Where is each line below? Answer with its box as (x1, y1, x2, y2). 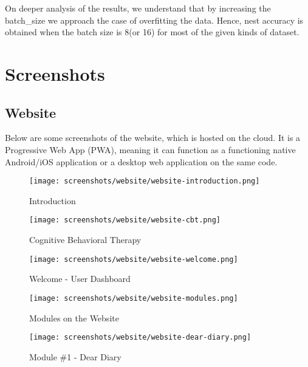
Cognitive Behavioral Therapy (29, 233, 142, 246)
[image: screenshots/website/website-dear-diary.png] (29, 333, 252, 342)
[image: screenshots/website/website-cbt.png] (29, 216, 221, 225)
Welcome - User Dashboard (29, 272, 131, 285)
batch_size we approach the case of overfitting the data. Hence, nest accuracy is (5, 13, 304, 26)
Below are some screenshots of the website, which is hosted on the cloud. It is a (5, 131, 301, 144)
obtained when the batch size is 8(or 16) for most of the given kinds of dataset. (5, 26, 299, 38)
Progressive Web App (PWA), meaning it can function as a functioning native (5, 143, 296, 156)
